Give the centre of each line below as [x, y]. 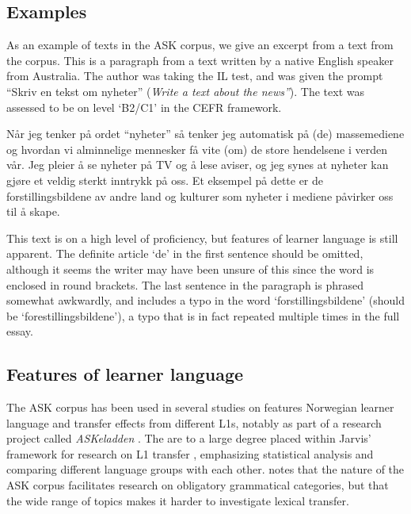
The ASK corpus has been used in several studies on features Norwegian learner [200, 407]
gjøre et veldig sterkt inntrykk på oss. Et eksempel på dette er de [165, 180]
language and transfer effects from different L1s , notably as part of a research [194, 422]
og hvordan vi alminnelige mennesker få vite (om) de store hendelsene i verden [197, 149]
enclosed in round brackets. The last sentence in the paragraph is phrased [185, 284]
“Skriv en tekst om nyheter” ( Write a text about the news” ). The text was [185, 91]
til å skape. [33, 211]
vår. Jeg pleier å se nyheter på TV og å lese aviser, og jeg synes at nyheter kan [198, 165]
